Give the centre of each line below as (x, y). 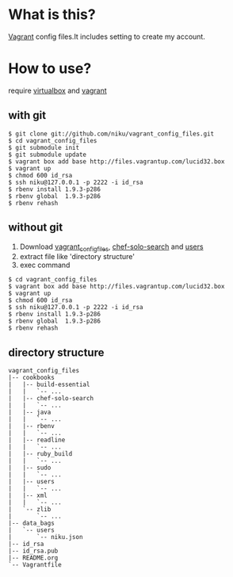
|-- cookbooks (32, 378)
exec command (45, 265)
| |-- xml (28, 496)
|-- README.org (33, 558)
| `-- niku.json (46, 537)
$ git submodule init (44, 147)
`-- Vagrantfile (35, 565)
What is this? (52, 15)
